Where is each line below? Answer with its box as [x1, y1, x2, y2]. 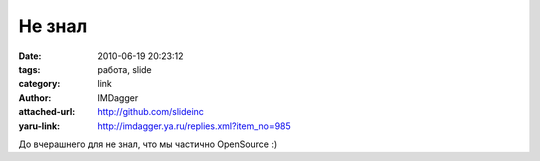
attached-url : [18, 106, 76, 118]
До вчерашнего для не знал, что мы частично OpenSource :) [18, 138, 278, 150]
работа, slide [97, 63, 152, 75]
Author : [18, 91, 52, 104]
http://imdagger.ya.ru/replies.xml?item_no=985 [97, 120, 292, 132]
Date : [18, 50, 42, 62]
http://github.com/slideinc [97, 106, 205, 118]
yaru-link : [18, 120, 60, 132]
